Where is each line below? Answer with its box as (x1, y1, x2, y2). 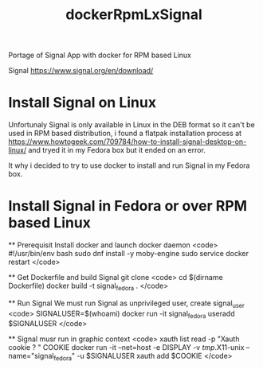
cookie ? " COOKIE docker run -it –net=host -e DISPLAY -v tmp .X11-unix (8, 343, 245, 352)
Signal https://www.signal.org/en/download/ (8, 66, 154, 76)
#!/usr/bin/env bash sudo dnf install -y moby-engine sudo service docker (8, 249, 249, 258)
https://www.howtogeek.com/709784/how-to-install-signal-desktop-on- (8, 137, 247, 146)
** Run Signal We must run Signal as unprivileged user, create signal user (8, 298, 245, 309)
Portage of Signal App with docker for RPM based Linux (8, 50, 192, 60)
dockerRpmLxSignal (65, 6, 202, 24)
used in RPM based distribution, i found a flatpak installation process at (8, 129, 241, 138)
